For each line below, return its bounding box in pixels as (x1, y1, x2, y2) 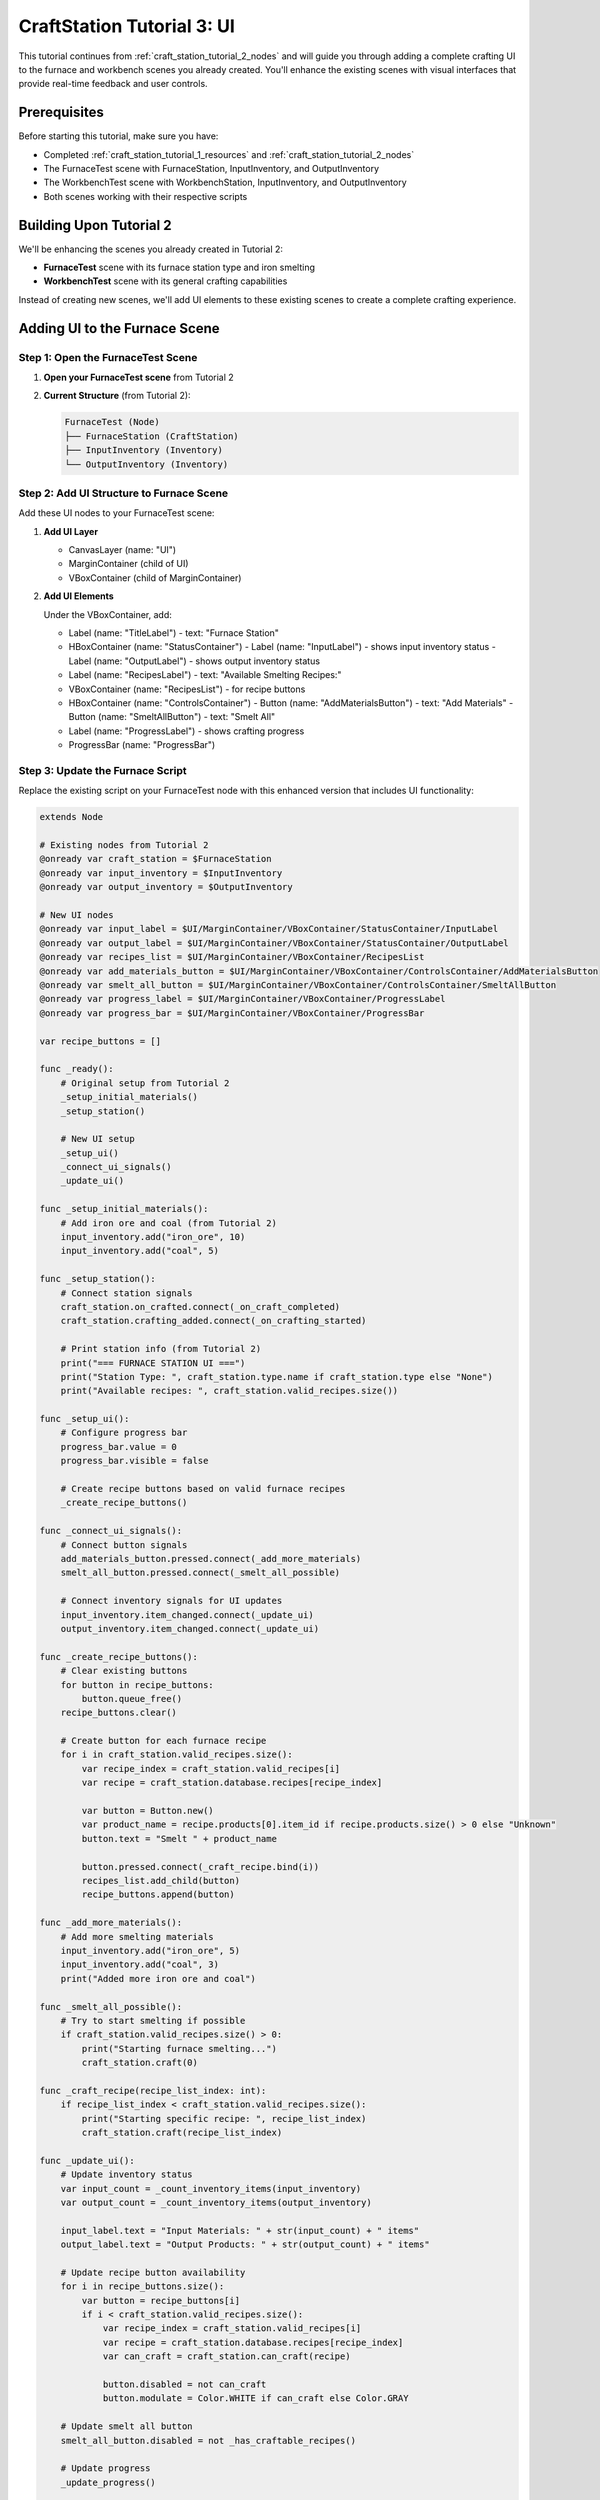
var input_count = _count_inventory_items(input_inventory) (60, 2183, 362, 2194)
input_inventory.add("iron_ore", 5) (60, 1945, 240, 1956)
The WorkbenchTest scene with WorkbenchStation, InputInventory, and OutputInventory (43, 176, 407, 189)
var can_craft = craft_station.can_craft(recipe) (102, 2351, 351, 2362)
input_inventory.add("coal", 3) (60, 1959, 220, 1970)
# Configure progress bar (60, 1427, 188, 1439)
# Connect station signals (60, 1287, 194, 1299)
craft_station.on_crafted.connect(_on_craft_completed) (60, 1301, 341, 1312)
